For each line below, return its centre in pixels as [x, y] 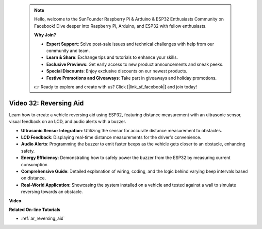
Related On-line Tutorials [35, 210]
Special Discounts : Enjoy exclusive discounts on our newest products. [117, 71]
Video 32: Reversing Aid [47, 103]
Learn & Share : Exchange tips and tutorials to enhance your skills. [112, 57]
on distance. [33, 178]
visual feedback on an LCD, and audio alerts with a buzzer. [67, 122]
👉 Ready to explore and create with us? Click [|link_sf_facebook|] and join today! [115, 87]
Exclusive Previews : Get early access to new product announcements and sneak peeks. [135, 64]
